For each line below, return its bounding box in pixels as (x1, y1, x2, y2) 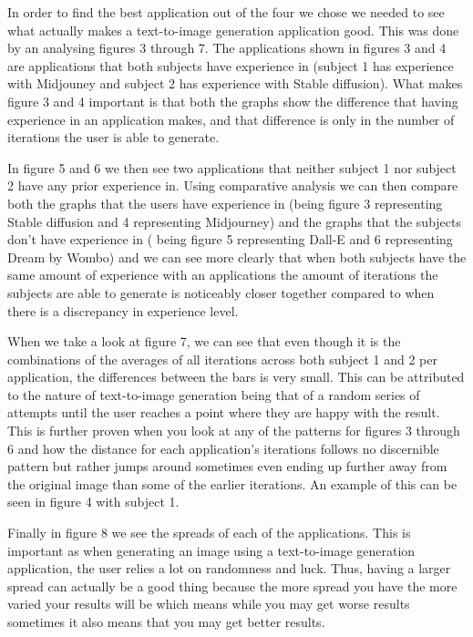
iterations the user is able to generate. (7, 128, 220, 147)
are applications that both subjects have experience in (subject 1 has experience (7, 56, 454, 75)
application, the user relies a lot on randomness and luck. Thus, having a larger (7, 559, 451, 578)
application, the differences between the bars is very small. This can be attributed (7, 367, 465, 386)
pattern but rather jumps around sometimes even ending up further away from (7, 457, 447, 476)
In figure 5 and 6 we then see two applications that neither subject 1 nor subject (7, 158, 457, 177)
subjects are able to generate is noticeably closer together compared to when (7, 283, 435, 302)
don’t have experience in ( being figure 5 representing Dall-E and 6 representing (7, 230, 453, 249)
